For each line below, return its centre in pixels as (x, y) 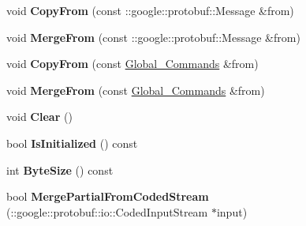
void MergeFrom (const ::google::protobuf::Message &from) (153, 37)
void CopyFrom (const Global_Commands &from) (132, 64)
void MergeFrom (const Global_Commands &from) (136, 90)
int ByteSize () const (60, 169)
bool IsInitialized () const (72, 143)
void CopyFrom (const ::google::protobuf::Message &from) (150, 10)
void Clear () (39, 117)
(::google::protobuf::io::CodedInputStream (107, 211)
